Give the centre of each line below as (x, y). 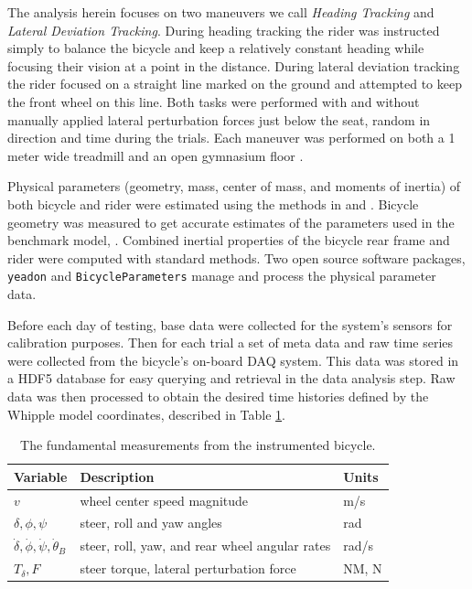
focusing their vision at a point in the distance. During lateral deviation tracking (234, 65)
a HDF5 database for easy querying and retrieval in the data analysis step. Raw (231, 378)
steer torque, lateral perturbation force (188, 568)
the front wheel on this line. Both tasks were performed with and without (214, 101)
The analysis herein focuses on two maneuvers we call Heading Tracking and (221, 12)
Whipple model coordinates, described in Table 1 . (146, 414)
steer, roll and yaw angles (151, 523)
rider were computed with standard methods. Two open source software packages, (236, 257)
